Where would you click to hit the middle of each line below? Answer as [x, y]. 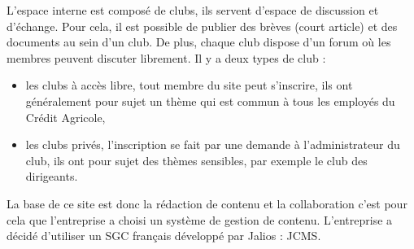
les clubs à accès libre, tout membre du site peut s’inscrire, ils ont [189, 85]
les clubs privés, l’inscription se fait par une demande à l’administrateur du [213, 144]
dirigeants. [52, 176]
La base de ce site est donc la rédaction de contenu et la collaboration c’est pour [207, 203]
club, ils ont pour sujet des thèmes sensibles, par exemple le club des [196, 160]
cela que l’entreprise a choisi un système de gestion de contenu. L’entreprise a [200, 219]
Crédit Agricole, [65, 117]
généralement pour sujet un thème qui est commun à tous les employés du [210, 100]
